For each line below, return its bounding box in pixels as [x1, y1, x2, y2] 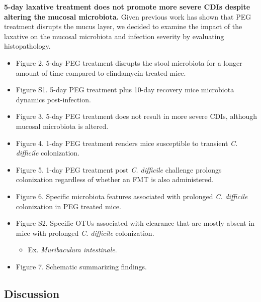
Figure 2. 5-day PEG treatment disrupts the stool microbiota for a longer [16, 57, 242, 68]
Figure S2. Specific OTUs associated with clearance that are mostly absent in [16, 218, 255, 228]
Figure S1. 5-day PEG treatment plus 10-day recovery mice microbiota [16, 84, 234, 95]
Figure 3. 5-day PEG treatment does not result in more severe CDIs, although [16, 111, 257, 121]
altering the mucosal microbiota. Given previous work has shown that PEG [4, 11, 251, 22]
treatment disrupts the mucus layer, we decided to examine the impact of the [4, 21, 242, 32]
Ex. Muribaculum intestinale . [28, 244, 117, 255]
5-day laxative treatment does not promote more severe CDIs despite [4, 2, 250, 12]
